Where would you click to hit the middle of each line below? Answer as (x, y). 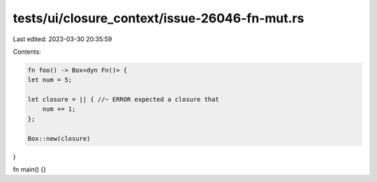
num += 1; (59, 109)
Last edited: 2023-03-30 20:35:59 (62, 39)
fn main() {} (30, 169)
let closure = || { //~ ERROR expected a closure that (123, 100)
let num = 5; (50, 80)
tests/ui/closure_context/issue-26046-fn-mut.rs (158, 18)
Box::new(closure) (59, 138)
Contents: (27, 52)
